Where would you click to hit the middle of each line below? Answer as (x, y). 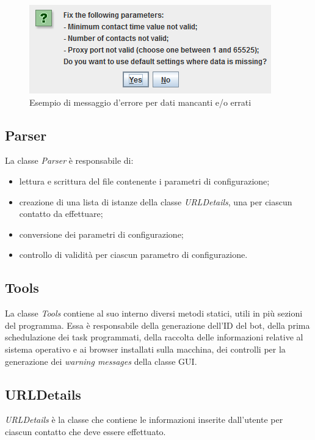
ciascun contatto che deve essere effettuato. (85, 431)
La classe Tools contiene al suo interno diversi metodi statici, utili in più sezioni (154, 313)
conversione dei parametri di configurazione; (101, 234)
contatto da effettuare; (61, 214)
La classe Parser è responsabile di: (69, 160)
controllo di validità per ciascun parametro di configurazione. (133, 255)
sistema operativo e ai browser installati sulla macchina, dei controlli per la (145, 349)
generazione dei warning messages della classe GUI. (101, 361)
